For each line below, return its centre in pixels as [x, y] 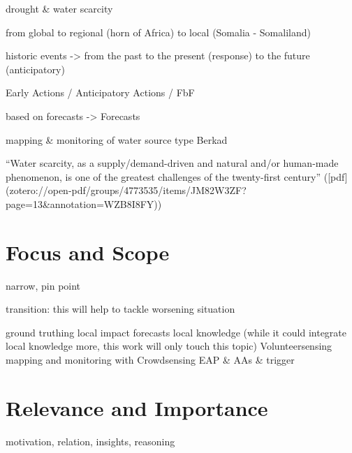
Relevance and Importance [137, 407]
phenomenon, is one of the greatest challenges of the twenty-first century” [163, 176]
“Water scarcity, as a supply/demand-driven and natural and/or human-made [172, 163]
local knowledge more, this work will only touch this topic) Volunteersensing [169, 346]
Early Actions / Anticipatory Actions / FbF [100, 92]
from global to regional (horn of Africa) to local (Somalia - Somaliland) [158, 32]
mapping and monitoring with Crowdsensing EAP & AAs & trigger [150, 360]
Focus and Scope [88, 252]
